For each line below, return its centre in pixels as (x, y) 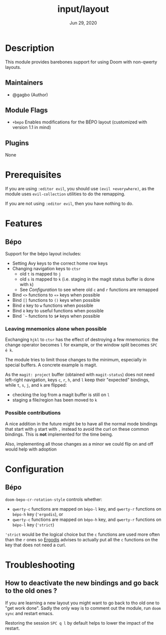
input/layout (83, 9)
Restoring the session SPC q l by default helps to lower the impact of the (80, 623)
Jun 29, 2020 (83, 23)
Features (24, 224)
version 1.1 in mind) (31, 127)
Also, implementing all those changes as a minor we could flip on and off (79, 444)
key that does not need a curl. (36, 545)
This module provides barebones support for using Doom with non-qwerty (81, 62)
